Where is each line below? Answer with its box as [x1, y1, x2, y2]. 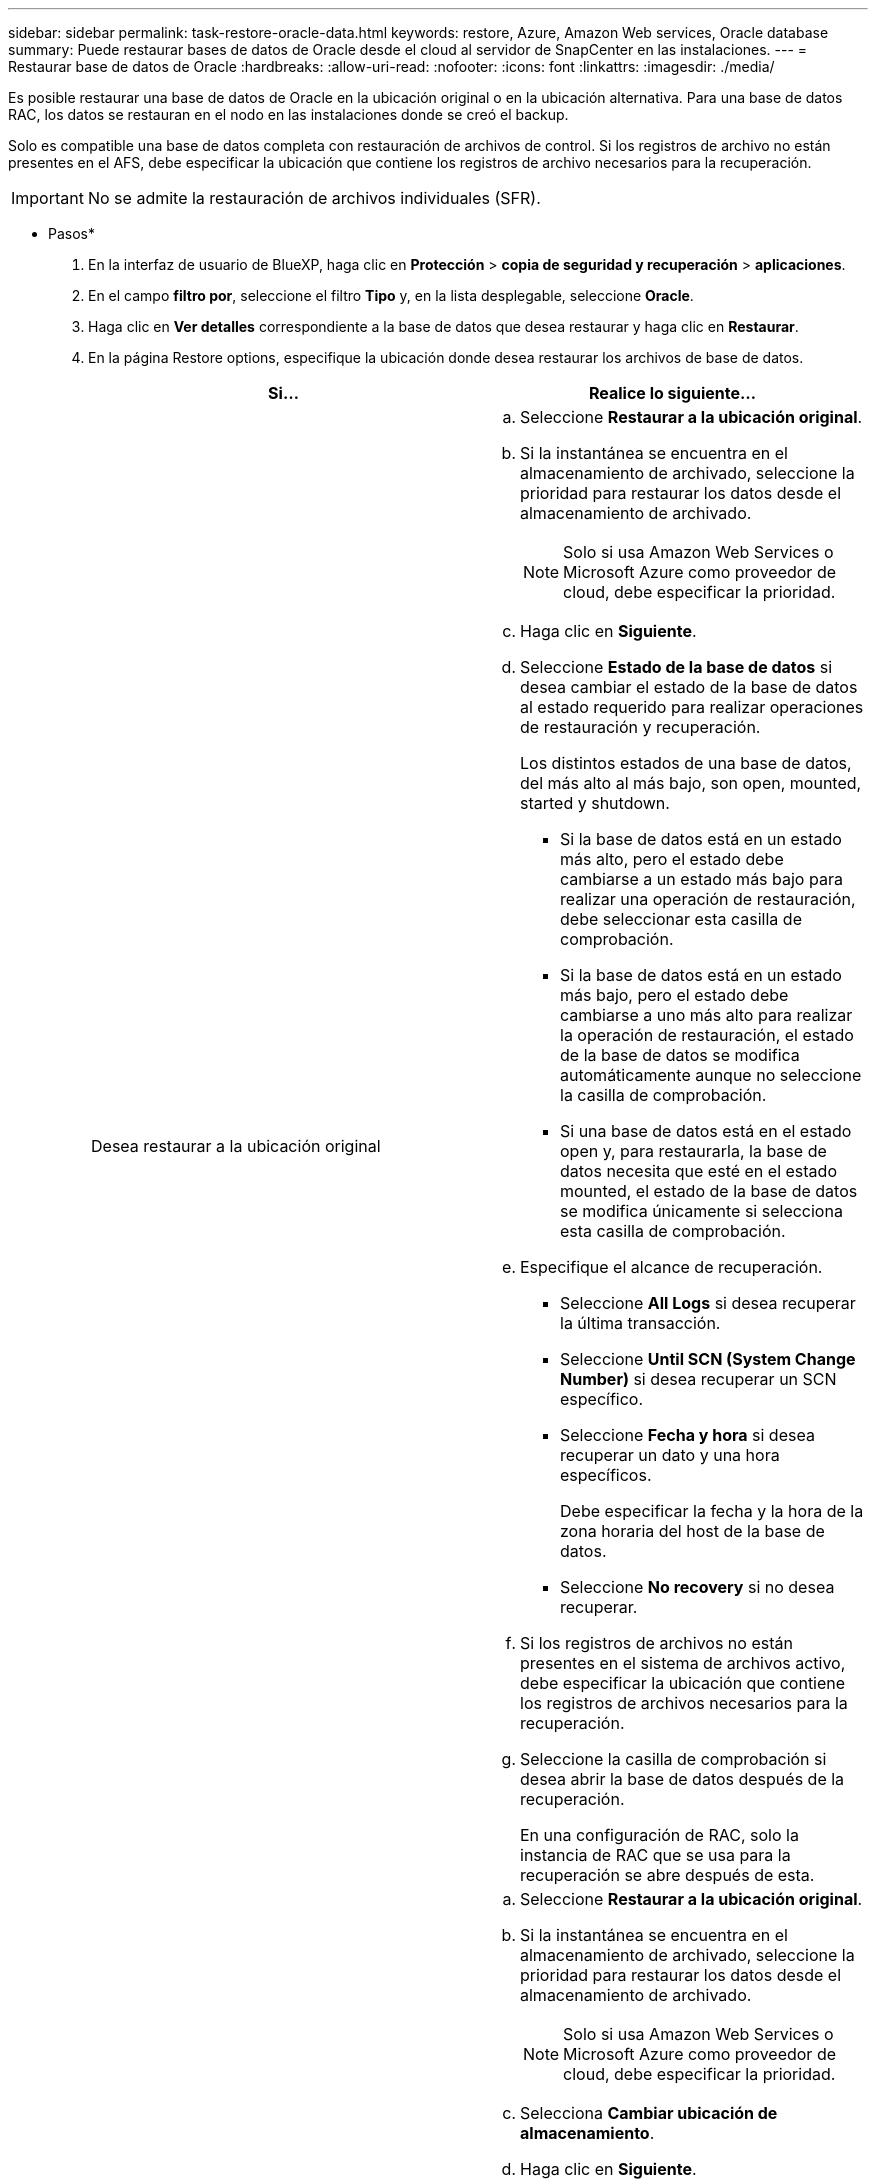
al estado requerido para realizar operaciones [520, 697, 864, 717]
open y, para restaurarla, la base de [560, 1141, 827, 1161]
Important [11, 188, 84, 208]
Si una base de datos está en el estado [560, 1121, 852, 1141]
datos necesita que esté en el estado [560, 1161, 837, 1181]
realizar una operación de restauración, [560, 889, 856, 909]
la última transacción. [560, 1313, 721, 1333]
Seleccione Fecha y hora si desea [560, 1425, 815, 1445]
